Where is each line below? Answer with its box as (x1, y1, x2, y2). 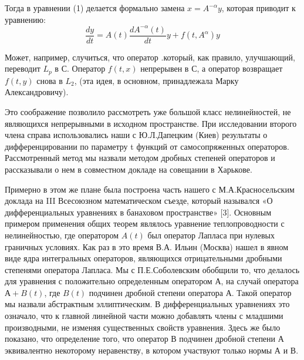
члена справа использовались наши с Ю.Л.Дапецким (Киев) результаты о (5, 129, 268, 141)
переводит (5, 62, 40, 75)
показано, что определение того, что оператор (5, 332, 168, 345)
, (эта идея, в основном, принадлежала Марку (74, 74, 239, 86)
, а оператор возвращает (197, 62, 283, 75)
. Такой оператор (231, 286, 292, 298)
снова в (36, 74, 63, 86)
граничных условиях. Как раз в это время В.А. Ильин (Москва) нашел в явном (5, 240, 289, 253)
